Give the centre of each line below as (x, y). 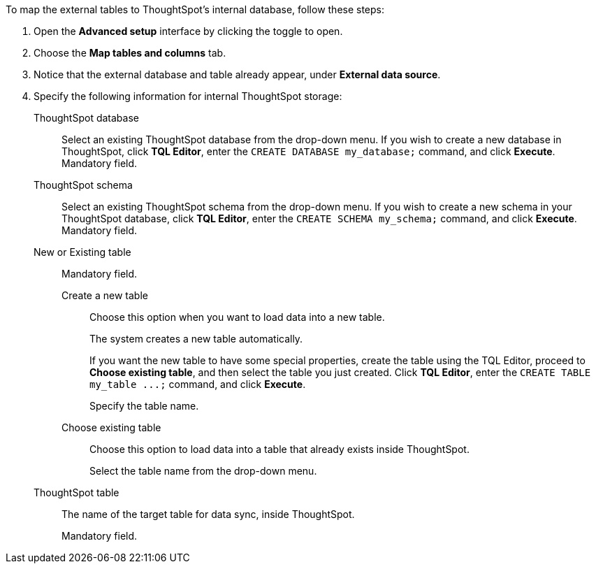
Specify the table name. (144, 406)
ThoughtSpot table (77, 492)
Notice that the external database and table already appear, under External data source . (237, 74)
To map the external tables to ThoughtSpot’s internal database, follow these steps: (195, 9)
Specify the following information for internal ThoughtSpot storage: (188, 96)
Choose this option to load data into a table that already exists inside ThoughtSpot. (279, 449)
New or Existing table (82, 252)
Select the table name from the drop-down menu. (203, 471)
